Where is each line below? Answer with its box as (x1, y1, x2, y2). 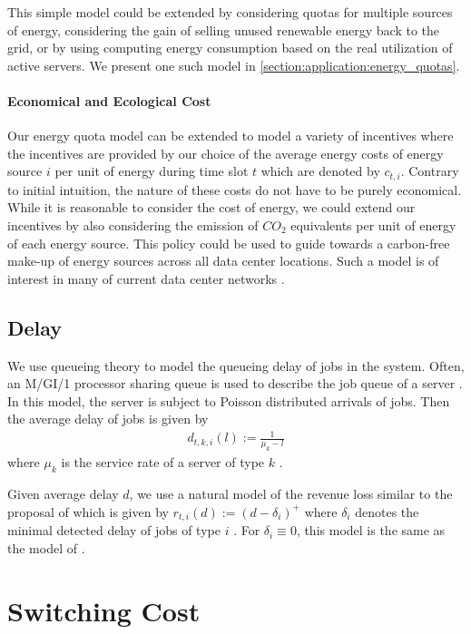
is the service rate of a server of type (61, 453, 265, 472)
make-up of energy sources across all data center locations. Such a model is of (7, 251, 439, 270)
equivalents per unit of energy (290, 216, 456, 234)
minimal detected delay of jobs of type (7, 521, 221, 540)
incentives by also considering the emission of (7, 216, 259, 234)
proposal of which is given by (7, 502, 169, 521)
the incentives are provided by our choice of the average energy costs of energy (7, 143, 444, 162)
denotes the (355, 502, 419, 521)
